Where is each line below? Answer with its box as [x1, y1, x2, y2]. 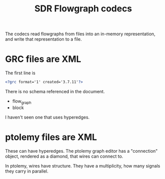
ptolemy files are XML [5, 131, 98, 143]
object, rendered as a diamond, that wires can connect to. [5, 153, 123, 159]
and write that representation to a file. [5, 36, 82, 42]
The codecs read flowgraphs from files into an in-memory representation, [5, 31, 156, 37]
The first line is [5, 70, 36, 76]
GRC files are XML [5, 54, 82, 65]
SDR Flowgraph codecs [34, 3, 132, 14]
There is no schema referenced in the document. [5, 89, 105, 94]
